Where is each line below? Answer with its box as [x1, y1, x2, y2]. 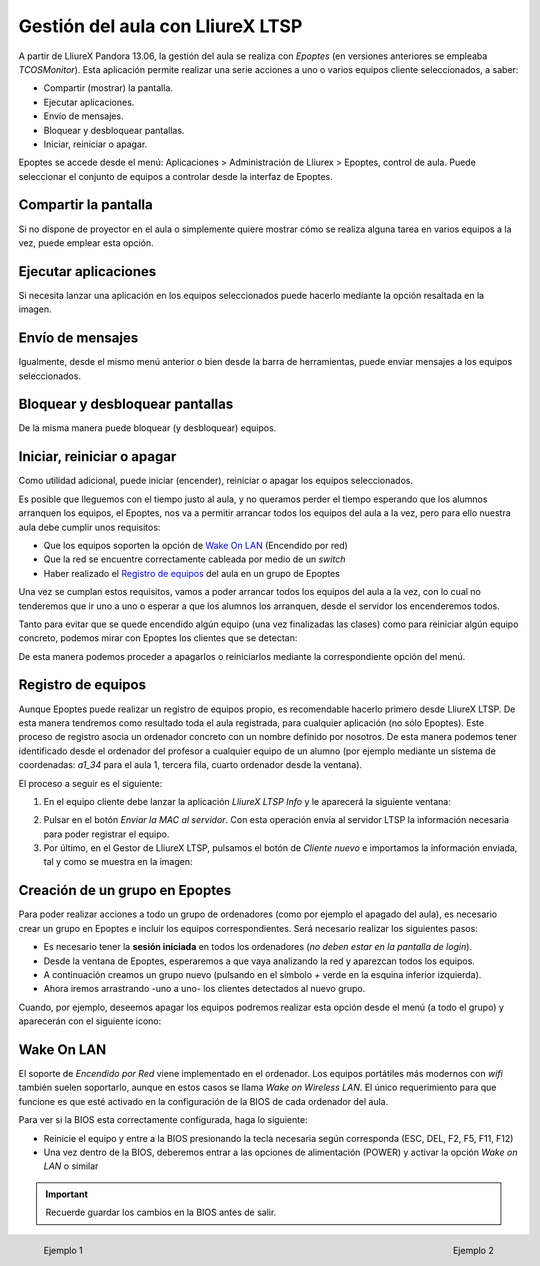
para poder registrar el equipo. [43, 828, 170, 840]
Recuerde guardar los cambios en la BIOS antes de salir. [45, 1206, 277, 1219]
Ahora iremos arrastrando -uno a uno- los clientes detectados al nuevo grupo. [43, 983, 366, 995]
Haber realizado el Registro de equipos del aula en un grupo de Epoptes [43, 567, 340, 579]
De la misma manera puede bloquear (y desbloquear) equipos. [18, 422, 277, 434]
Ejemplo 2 [452, 1245, 494, 1257]
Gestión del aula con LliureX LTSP [18, 15, 303, 37]
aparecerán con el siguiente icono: [18, 1015, 162, 1027]
